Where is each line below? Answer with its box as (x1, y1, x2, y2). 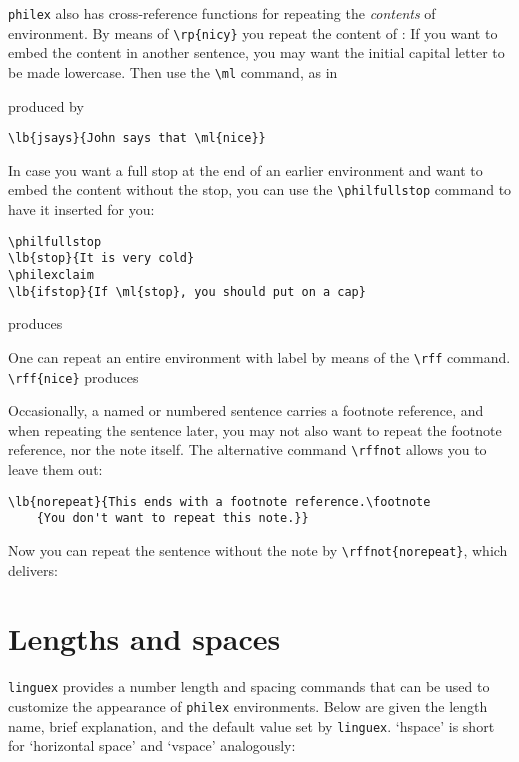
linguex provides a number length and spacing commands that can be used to (8, 676, 490, 697)
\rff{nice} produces (8, 366, 139, 387)
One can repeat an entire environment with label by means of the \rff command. (8, 346, 511, 367)
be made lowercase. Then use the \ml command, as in (8, 61, 338, 82)
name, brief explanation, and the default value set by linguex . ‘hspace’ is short (8, 715, 495, 736)
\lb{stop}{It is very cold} (8, 251, 195, 266)
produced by (8, 95, 84, 116)
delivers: (8, 559, 58, 580)
